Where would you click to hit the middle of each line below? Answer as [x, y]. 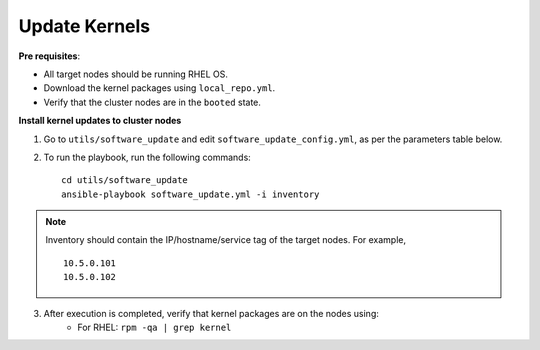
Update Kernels [84, 26]
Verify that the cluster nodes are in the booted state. [152, 102]
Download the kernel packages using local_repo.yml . [159, 88]
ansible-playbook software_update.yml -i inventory [190, 194]
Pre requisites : [49, 56]
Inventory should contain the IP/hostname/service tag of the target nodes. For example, [226, 240]
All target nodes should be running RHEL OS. [136, 74]
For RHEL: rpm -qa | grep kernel [154, 327]
